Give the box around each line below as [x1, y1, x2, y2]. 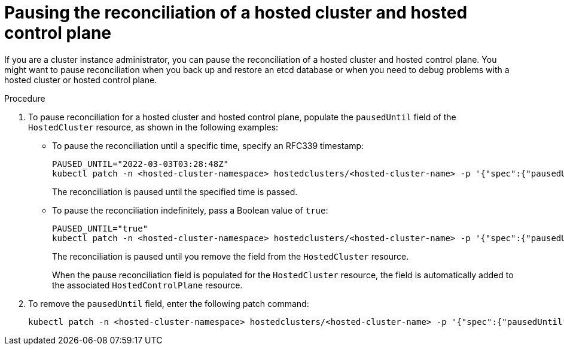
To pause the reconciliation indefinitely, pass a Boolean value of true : [52, 205, 328, 215]
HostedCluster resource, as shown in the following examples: [28, 121, 279, 132]
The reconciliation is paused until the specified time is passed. [52, 186, 298, 197]
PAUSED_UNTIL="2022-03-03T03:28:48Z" [52, 159, 229, 169]
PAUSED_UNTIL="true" [52, 223, 148, 233]
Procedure [4, 93, 45, 104]
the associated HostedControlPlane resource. [52, 279, 243, 290]
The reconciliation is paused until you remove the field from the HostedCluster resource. [52, 251, 409, 261]
